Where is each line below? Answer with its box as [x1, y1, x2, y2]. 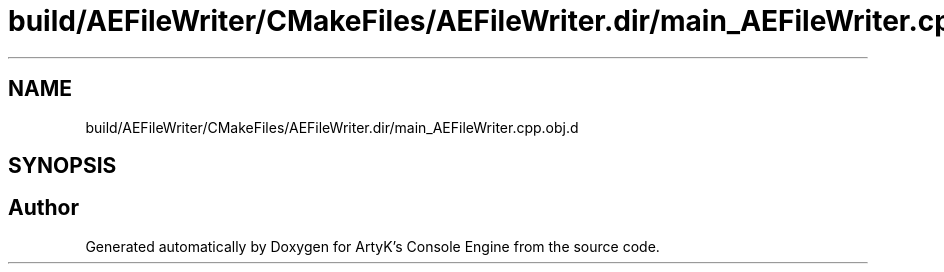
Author [8, 195, 79, 221]
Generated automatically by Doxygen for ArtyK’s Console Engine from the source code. [85, 237, 660, 255]
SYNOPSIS [8, 153, 117, 179]
